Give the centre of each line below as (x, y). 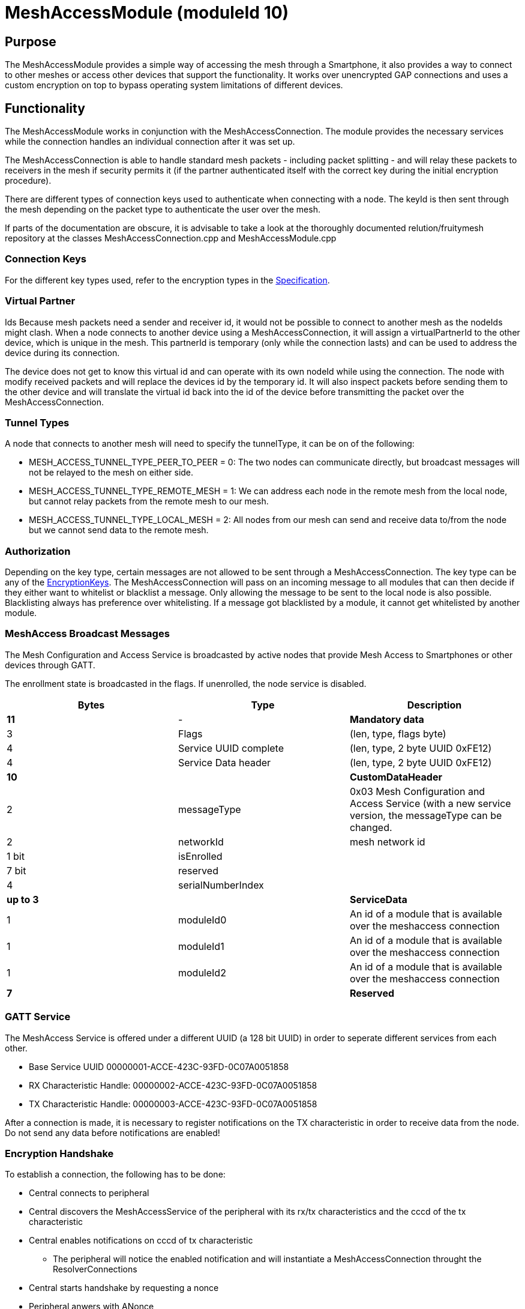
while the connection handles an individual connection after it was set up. (150, 142)
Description (434, 705)
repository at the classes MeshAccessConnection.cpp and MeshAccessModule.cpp (171, 238)
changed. (371, 827)
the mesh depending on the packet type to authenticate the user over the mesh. (163, 210)
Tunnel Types (37, 422)
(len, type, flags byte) (398, 733)
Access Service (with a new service (430, 803)
